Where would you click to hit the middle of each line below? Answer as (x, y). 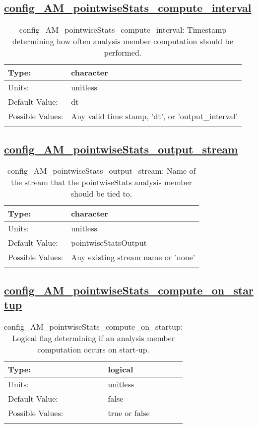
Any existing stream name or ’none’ (133, 257)
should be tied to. (101, 194)
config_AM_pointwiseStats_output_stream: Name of (101, 171)
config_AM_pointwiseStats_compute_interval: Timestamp (123, 30)
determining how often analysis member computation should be (123, 41)
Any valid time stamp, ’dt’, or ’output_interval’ (154, 116)
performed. (123, 53)
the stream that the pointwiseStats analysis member (102, 182)
